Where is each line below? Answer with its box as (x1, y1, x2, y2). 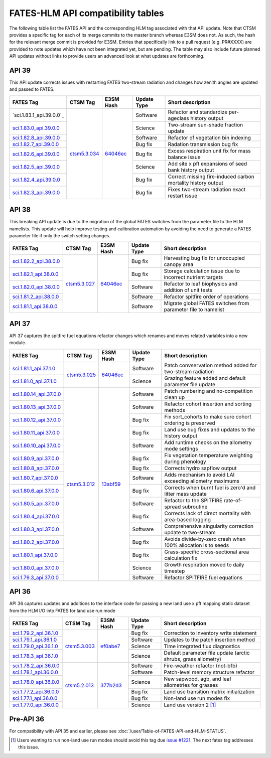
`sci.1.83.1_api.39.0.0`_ (12, 111, 64, 118)
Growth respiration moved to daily (164, 561, 244, 568)
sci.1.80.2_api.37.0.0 (12, 538, 60, 545)
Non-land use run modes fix (164, 695, 230, 702)
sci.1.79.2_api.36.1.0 (12, 630, 59, 637)
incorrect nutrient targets (164, 274, 223, 281)
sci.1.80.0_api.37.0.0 (12, 564, 59, 571)
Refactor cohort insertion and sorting (164, 400, 252, 407)
